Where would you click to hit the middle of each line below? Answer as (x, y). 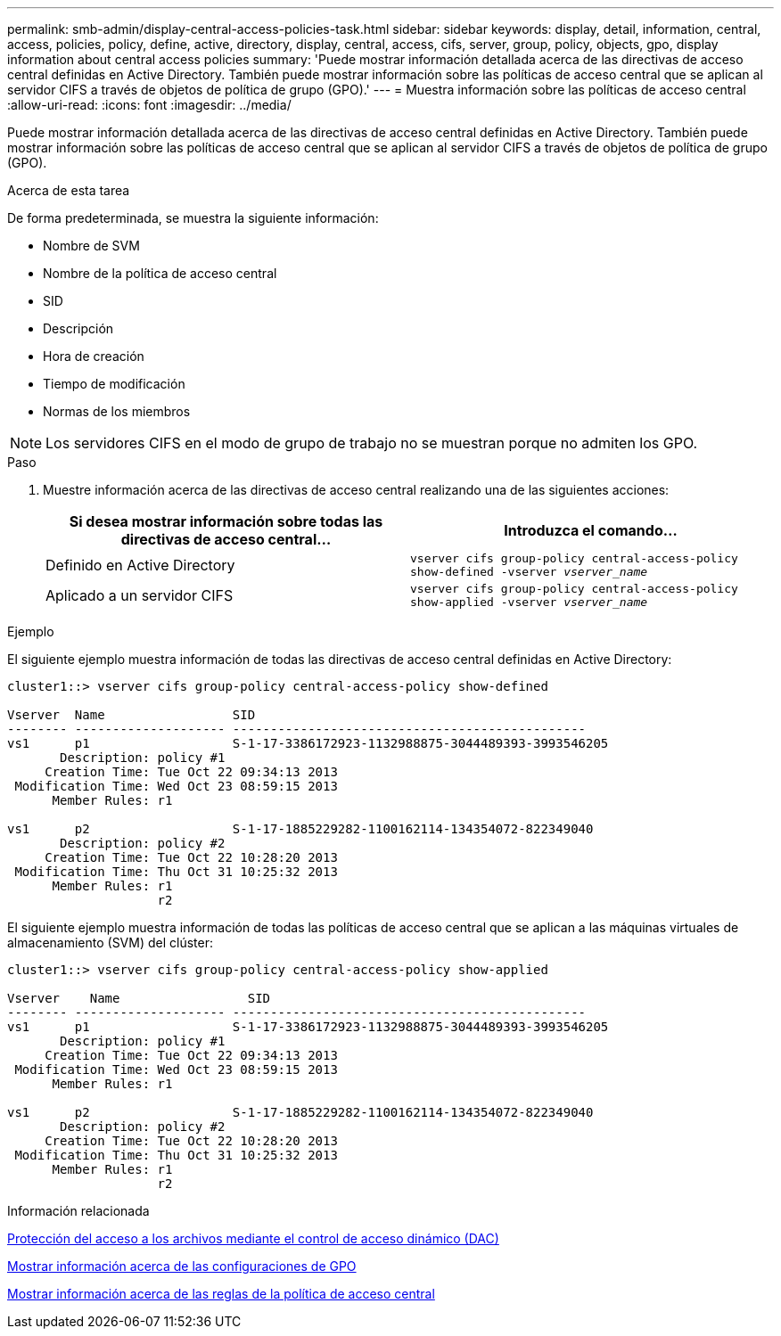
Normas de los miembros (117, 411)
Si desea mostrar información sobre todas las (226, 521)
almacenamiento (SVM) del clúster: (110, 943)
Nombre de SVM (91, 246)
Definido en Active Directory (140, 565)
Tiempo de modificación (114, 384)
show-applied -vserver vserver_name (529, 602)
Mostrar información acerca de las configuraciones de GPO (182, 1266)
